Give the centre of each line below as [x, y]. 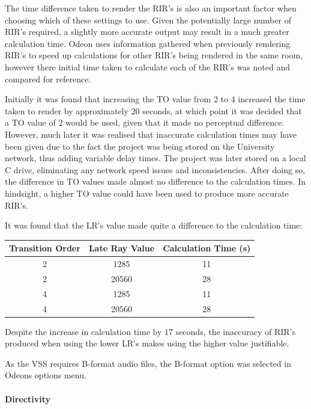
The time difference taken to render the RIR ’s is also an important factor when [151, 8]
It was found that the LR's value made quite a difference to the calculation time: [154, 225]
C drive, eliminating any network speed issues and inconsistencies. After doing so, [155, 169]
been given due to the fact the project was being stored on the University [140, 146]
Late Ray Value [122, 248]
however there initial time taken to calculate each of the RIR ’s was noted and [148, 66]
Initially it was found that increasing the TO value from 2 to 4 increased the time [155, 99]
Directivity [28, 398]
